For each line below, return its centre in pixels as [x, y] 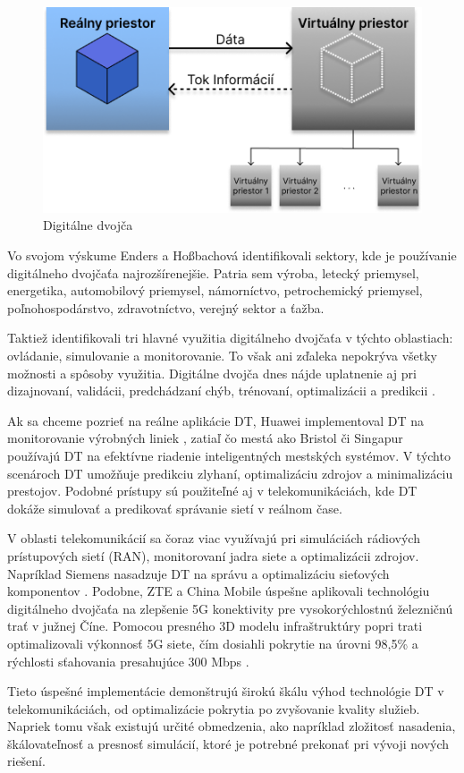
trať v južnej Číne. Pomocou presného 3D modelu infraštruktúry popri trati [215, 626]
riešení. [26, 761]
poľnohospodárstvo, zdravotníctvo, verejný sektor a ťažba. [166, 307]
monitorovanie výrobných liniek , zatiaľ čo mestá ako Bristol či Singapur [205, 438]
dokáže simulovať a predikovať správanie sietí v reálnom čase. [175, 508]
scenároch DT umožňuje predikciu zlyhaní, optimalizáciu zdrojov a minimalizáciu [230, 473]
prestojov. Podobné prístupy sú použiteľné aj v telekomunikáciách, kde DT [212, 491]
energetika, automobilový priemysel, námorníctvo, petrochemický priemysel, [215, 290]
